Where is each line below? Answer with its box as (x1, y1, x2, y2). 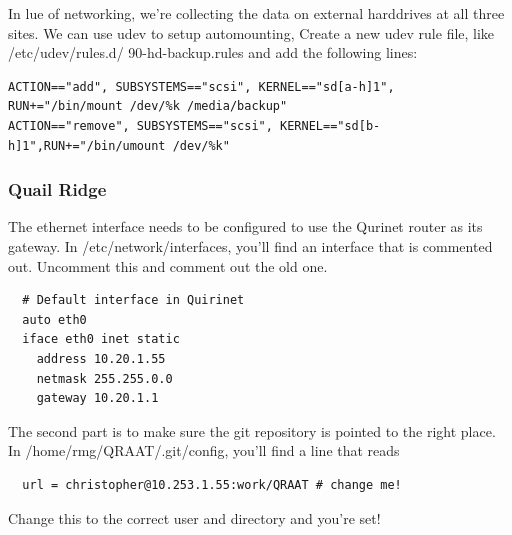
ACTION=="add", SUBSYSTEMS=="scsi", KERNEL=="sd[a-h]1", (8, 79, 395, 94)
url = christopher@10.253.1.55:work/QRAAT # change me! (22, 477, 402, 492)
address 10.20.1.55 (36, 351, 166, 366)
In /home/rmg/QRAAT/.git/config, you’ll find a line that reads (8, 440, 400, 461)
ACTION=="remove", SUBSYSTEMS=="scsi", (8, 118, 273, 133)
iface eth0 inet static (22, 332, 180, 347)
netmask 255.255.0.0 (36, 371, 173, 386)
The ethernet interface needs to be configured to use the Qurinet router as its (8, 216, 483, 237)
